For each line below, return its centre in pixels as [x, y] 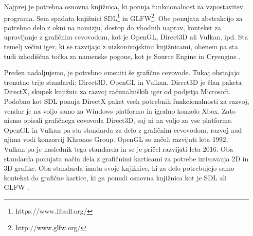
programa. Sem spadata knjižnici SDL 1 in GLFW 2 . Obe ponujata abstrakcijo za [123, 17]
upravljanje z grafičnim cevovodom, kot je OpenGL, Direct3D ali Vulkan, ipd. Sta [126, 37]
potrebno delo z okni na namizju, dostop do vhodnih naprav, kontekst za [113, 27]
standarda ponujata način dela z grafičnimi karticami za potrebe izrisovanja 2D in [126, 158]
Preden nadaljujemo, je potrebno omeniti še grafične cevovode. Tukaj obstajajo [122, 72]
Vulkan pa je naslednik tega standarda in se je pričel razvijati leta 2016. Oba [118, 148]
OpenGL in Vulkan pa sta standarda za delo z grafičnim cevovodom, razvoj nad [123, 129]
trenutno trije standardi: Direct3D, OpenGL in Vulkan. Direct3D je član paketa [123, 82]
